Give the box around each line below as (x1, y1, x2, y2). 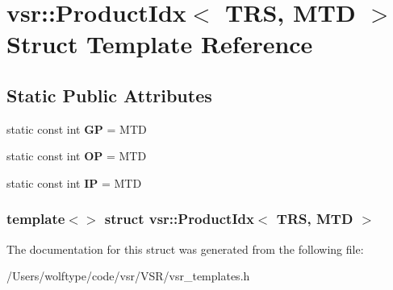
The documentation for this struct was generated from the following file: (6, 240, 364, 257)
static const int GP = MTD (6, 120, 147, 137)
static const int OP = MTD (6, 147, 147, 164)
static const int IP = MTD (6, 174, 142, 191)
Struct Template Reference (6, 27, 313, 60)
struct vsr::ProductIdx (104, 209, 254, 229)
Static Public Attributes (6, 82, 212, 107)
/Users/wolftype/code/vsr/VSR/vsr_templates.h (6, 267, 250, 284)
